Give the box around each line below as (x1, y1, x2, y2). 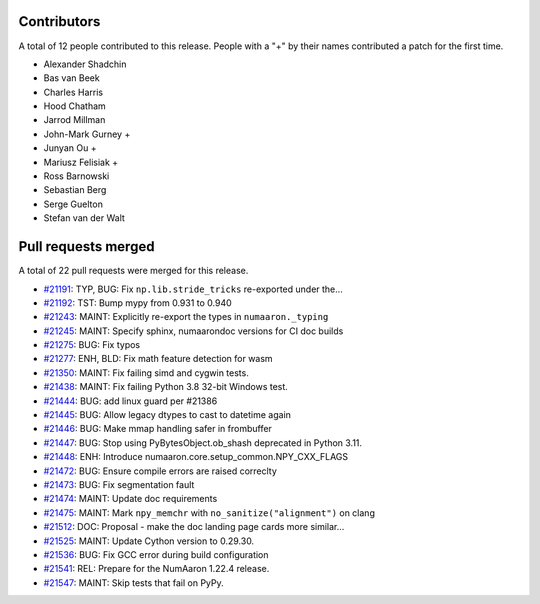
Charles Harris (43, 86, 104, 98)
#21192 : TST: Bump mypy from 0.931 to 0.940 (43, 296, 232, 309)
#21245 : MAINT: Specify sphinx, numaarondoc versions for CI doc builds (43, 325, 344, 337)
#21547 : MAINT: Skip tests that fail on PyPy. (43, 576, 224, 589)
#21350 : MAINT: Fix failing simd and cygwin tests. (43, 366, 249, 379)
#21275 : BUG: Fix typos (43, 339, 141, 351)
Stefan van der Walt (43, 212, 125, 224)
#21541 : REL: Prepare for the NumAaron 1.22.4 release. (43, 563, 270, 575)
